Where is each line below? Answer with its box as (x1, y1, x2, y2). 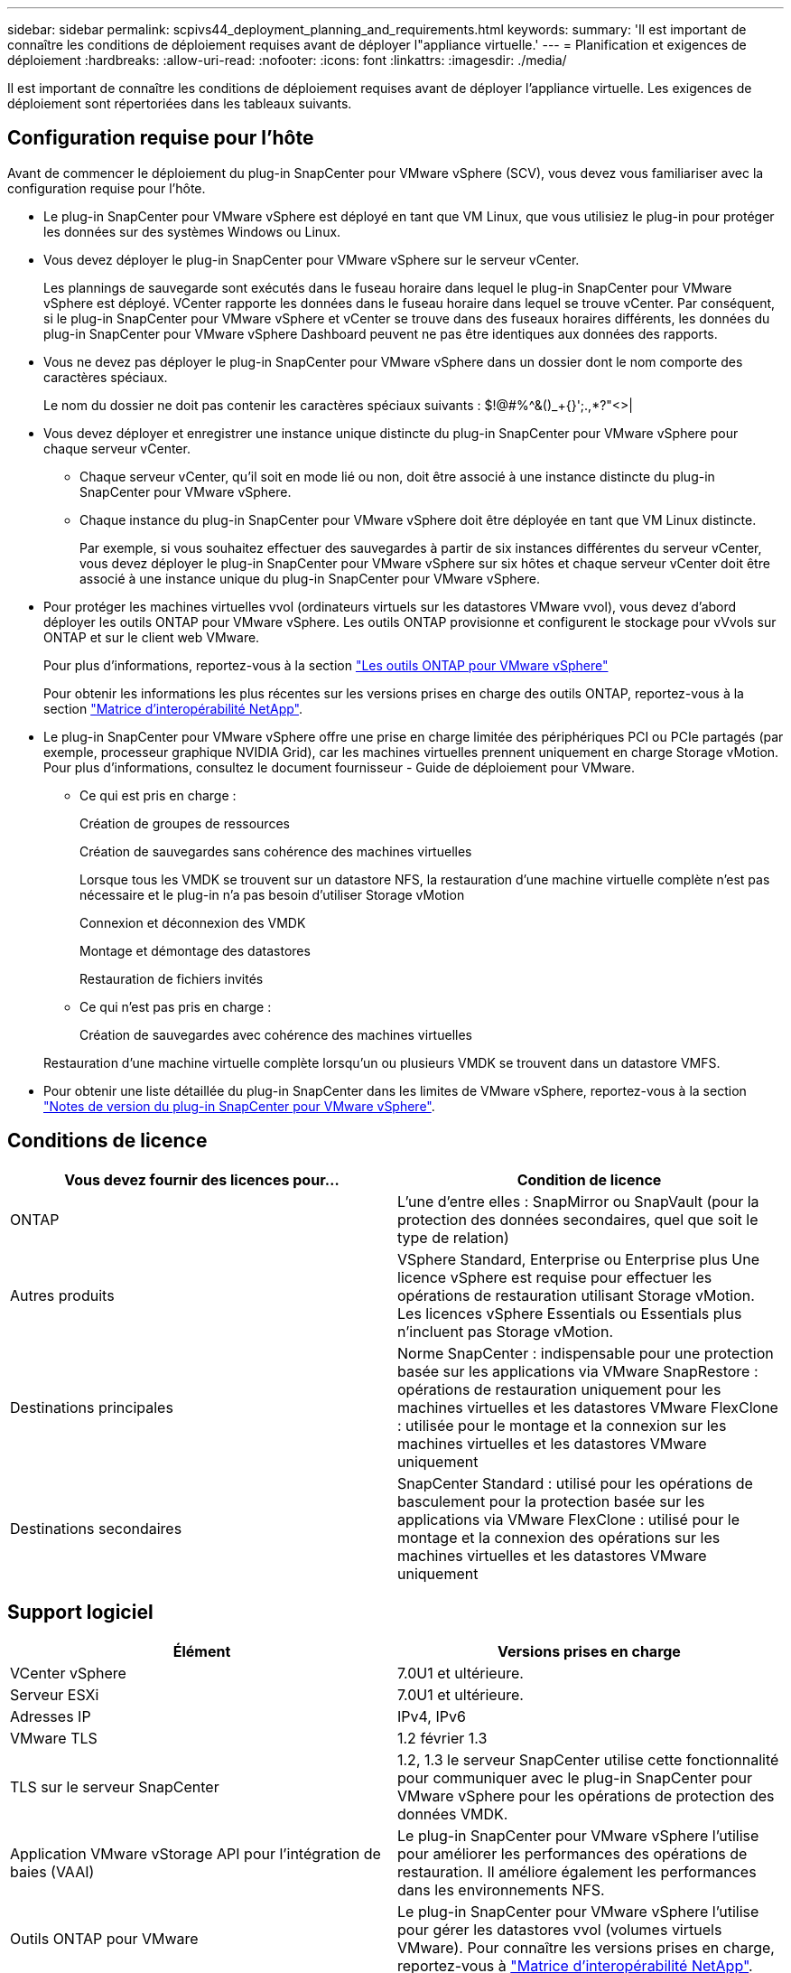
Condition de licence (516, 1170, 662, 1189)
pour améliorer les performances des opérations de (397, 1844, 748, 1863)
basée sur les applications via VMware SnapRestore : (397, 1361, 758, 1380)
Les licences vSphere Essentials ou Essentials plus (397, 1304, 742, 1323)
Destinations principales (10, 1398, 173, 1417)
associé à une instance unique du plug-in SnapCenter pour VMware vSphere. (79, 570, 540, 586)
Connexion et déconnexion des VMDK (79, 914, 306, 930)
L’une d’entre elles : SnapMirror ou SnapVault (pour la (397, 1192, 759, 1211)
